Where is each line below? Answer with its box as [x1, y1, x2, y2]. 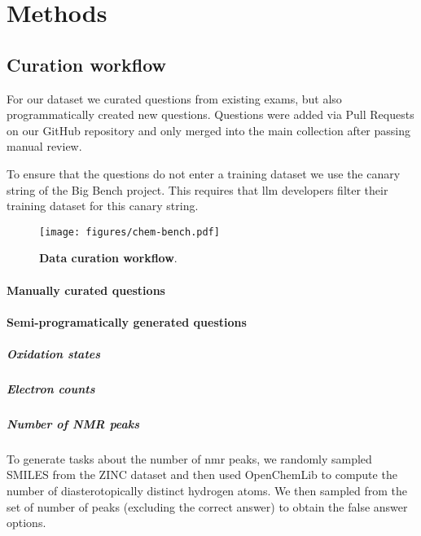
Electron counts [7, 380, 95, 397]
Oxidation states [7, 345, 101, 362]
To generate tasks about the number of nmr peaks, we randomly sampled [7, 450, 372, 467]
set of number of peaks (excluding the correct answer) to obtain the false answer [7, 498, 408, 515]
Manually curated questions [7, 281, 165, 298]
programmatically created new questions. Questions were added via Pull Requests [7, 106, 414, 123]
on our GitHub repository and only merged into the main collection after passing [7, 121, 411, 138]
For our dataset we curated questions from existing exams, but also [7, 90, 342, 107]
